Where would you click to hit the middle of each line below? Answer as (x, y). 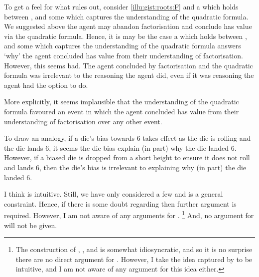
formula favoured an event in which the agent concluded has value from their (122, 111)
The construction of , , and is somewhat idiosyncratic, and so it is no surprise (134, 249)
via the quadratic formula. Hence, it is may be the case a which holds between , (126, 36)
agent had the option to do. (46, 85)
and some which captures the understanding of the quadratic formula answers (123, 46)
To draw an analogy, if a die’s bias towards (69, 138)
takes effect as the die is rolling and (197, 138)
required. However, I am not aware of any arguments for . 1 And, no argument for (129, 214)
